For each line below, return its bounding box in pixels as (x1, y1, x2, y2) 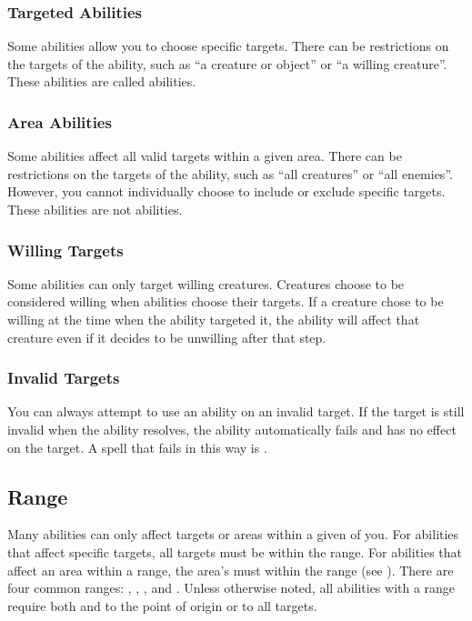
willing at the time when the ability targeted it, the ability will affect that (7, 310, 420, 328)
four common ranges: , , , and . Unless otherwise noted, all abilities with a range (7, 578, 456, 597)
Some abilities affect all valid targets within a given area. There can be (7, 146, 402, 165)
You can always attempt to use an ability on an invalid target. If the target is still (7, 402, 465, 421)
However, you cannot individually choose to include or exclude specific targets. (7, 182, 446, 201)
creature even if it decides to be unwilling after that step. (7, 327, 326, 346)
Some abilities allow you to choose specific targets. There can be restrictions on (7, 36, 449, 55)
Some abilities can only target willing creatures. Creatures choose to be (7, 274, 405, 293)
